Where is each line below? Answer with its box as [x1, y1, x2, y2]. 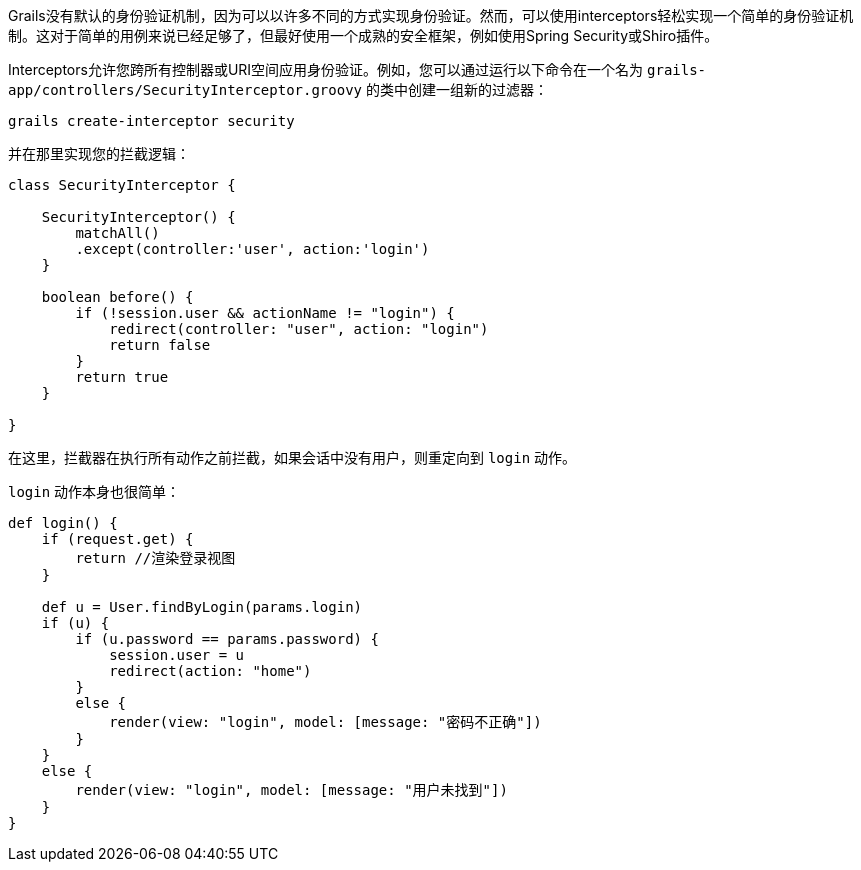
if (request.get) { [41, 531, 194, 547]
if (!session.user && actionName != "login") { [75, 305, 455, 321]
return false [109, 337, 211, 353]
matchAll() [75, 225, 160, 241]
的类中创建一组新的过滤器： [365, 81, 548, 98]
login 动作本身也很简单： [8, 483, 181, 500]
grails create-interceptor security [8, 113, 295, 129]
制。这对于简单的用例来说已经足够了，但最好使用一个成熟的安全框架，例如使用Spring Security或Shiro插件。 [8, 27, 719, 44]
